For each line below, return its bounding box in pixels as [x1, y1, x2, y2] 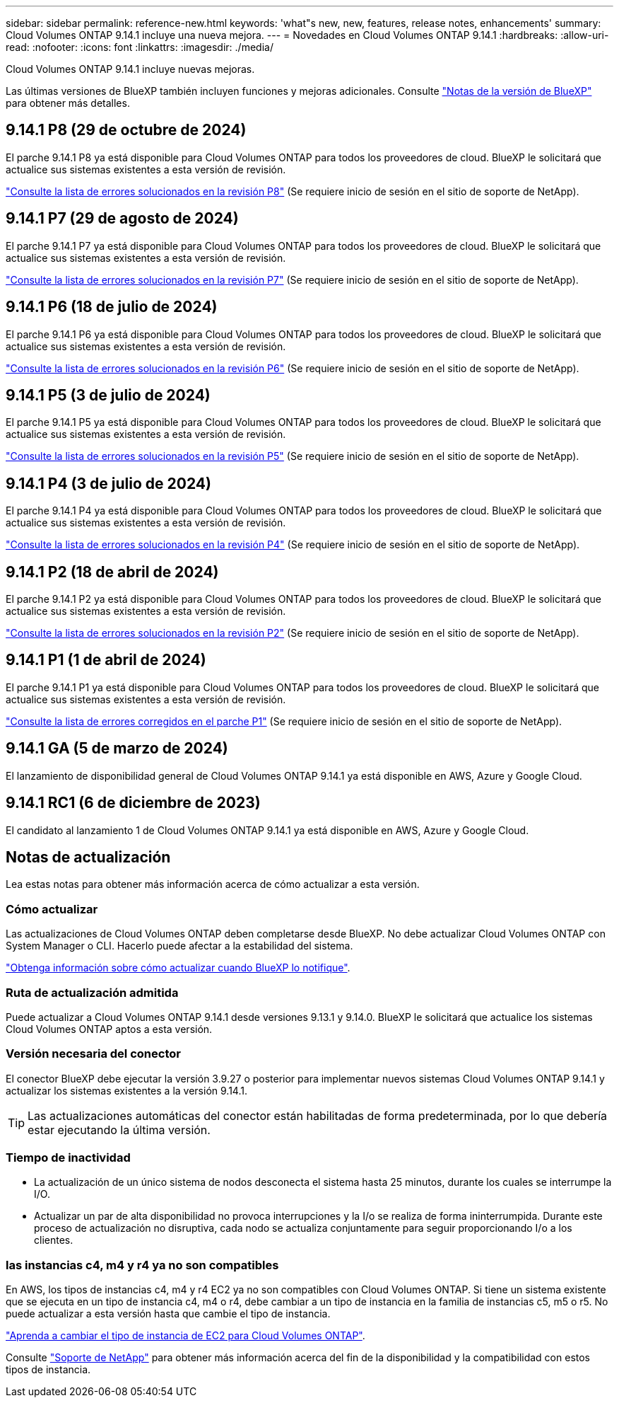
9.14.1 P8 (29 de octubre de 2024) [6, 121, 247, 139]
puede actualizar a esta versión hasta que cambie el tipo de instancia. [6, 1307, 331, 1320]
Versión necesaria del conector [6, 1046, 181, 1061]
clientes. [34, 1234, 73, 1247]
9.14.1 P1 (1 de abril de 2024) [6, 651, 206, 669]
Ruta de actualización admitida [6, 985, 179, 1000]
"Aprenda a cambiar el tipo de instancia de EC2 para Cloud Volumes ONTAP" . [6, 1329, 365, 1342]
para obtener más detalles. [6, 97, 130, 109]
